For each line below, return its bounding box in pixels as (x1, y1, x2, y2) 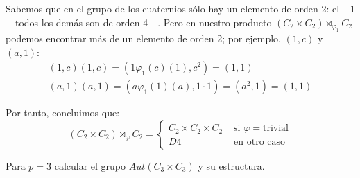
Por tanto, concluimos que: (6, 105, 120, 120)
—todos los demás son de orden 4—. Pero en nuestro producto (6, 15, 272, 29)
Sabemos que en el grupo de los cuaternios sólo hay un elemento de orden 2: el (6, 1, 340, 15)
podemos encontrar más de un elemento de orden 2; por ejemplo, (6, 31, 281, 45)
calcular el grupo (54, 158, 126, 172)
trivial (262, 123, 289, 134)
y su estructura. (198, 158, 265, 172)
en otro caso (234, 137, 286, 148)
